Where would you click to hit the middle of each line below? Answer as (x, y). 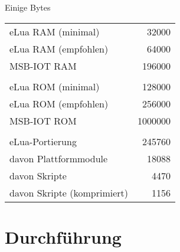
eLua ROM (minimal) (55, 86)
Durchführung (63, 236)
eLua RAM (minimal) (55, 31)
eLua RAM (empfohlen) (59, 48)
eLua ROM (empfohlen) (59, 103)
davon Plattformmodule (59, 158)
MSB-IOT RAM (43, 66)
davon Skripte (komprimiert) (69, 192)
